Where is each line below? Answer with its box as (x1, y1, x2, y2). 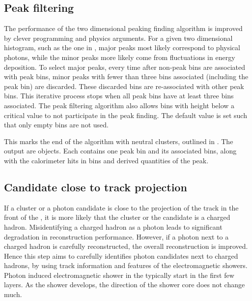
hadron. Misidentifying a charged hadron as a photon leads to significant (4, 221, 223, 232)
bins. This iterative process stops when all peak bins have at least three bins (4, 90, 234, 101)
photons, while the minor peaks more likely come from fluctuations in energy (4, 52, 235, 62)
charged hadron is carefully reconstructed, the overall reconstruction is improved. (4, 241, 248, 251)
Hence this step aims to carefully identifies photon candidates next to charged (4, 250, 238, 261)
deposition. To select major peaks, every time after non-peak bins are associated (4, 61, 245, 72)
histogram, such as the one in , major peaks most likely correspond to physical (4, 42, 240, 53)
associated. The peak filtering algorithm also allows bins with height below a (4, 100, 235, 110)
